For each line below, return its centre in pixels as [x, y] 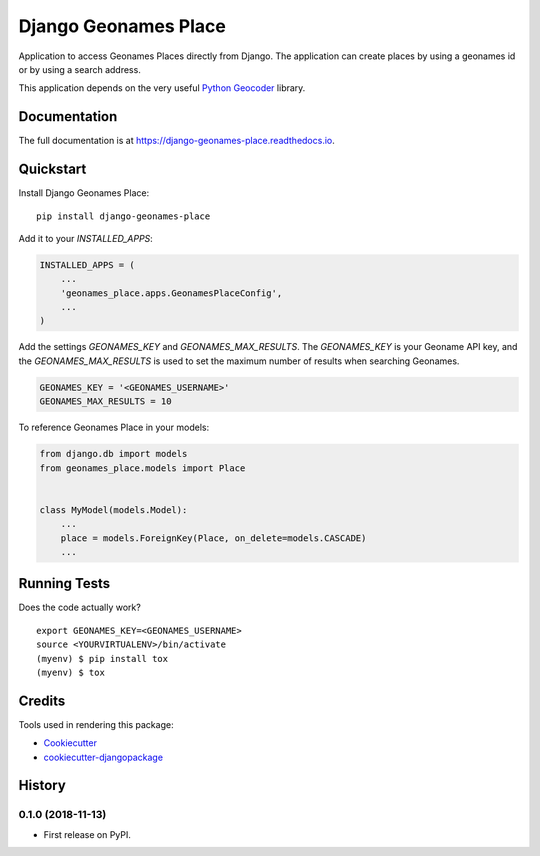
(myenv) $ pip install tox [102, 658]
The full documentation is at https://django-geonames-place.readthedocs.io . [176, 141]
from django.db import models [113, 454]
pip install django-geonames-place [123, 216]
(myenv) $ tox [70, 672]
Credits [42, 700]
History [42, 785]
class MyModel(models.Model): [113, 509]
